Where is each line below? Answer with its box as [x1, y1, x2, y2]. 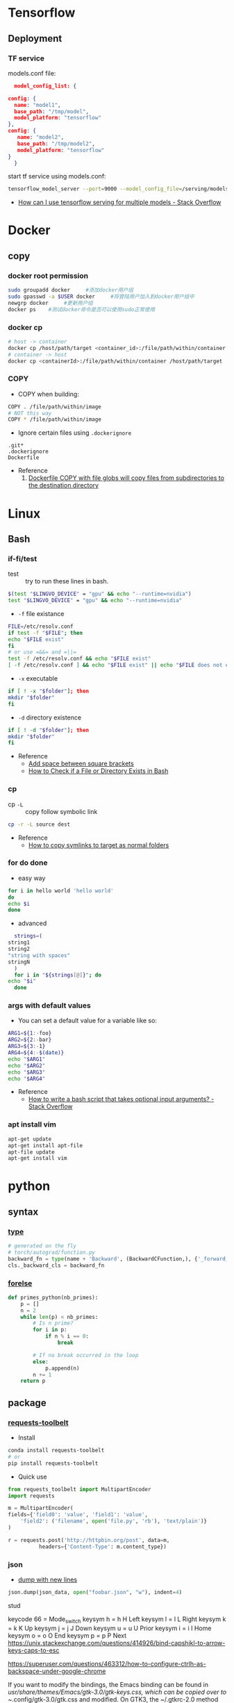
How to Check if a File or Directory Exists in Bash [28, 767, 169, 775]
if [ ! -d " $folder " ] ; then [8, 726, 90, 733]
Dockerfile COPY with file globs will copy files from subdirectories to [28, 474, 225, 482]
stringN [8, 958, 31, 965]
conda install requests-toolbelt [8, 1447, 105, 1454]
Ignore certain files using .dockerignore [17, 429, 132, 437]
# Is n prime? [33, 1320, 74, 1327]
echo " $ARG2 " [8, 1062, 46, 1069]
